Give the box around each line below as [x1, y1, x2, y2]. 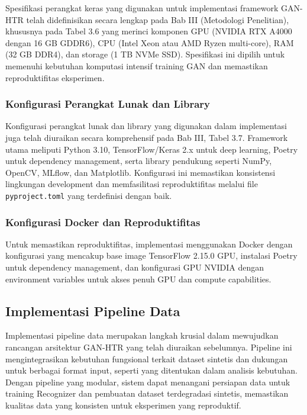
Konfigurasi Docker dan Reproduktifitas [5, 214, 201, 229]
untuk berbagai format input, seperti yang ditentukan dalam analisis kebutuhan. [5, 364, 298, 377]
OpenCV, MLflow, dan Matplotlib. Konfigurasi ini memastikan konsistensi [5, 166, 276, 178]
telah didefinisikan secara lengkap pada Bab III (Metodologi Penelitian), [26, 13, 289, 25]
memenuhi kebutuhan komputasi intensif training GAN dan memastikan [5, 59, 268, 72]
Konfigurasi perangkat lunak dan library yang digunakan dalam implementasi [5, 120, 287, 132]
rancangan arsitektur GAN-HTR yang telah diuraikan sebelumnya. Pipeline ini [5, 340, 292, 353]
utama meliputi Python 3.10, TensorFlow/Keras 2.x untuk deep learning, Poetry [5, 143, 298, 155]
